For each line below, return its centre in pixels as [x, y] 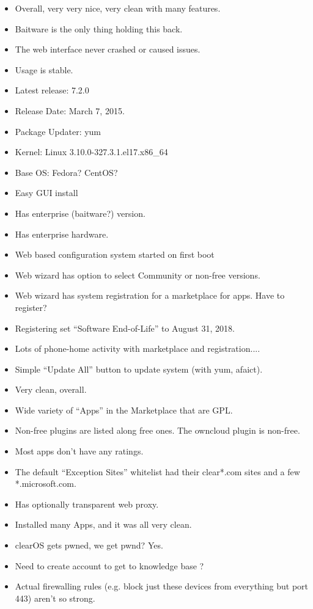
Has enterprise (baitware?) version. [80, 213]
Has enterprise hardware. [62, 234]
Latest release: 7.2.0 [52, 90]
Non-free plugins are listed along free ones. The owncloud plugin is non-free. [157, 430]
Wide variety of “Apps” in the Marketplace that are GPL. [124, 410]
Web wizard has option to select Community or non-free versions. [138, 275]
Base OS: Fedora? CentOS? [66, 172]
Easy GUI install [46, 193]
